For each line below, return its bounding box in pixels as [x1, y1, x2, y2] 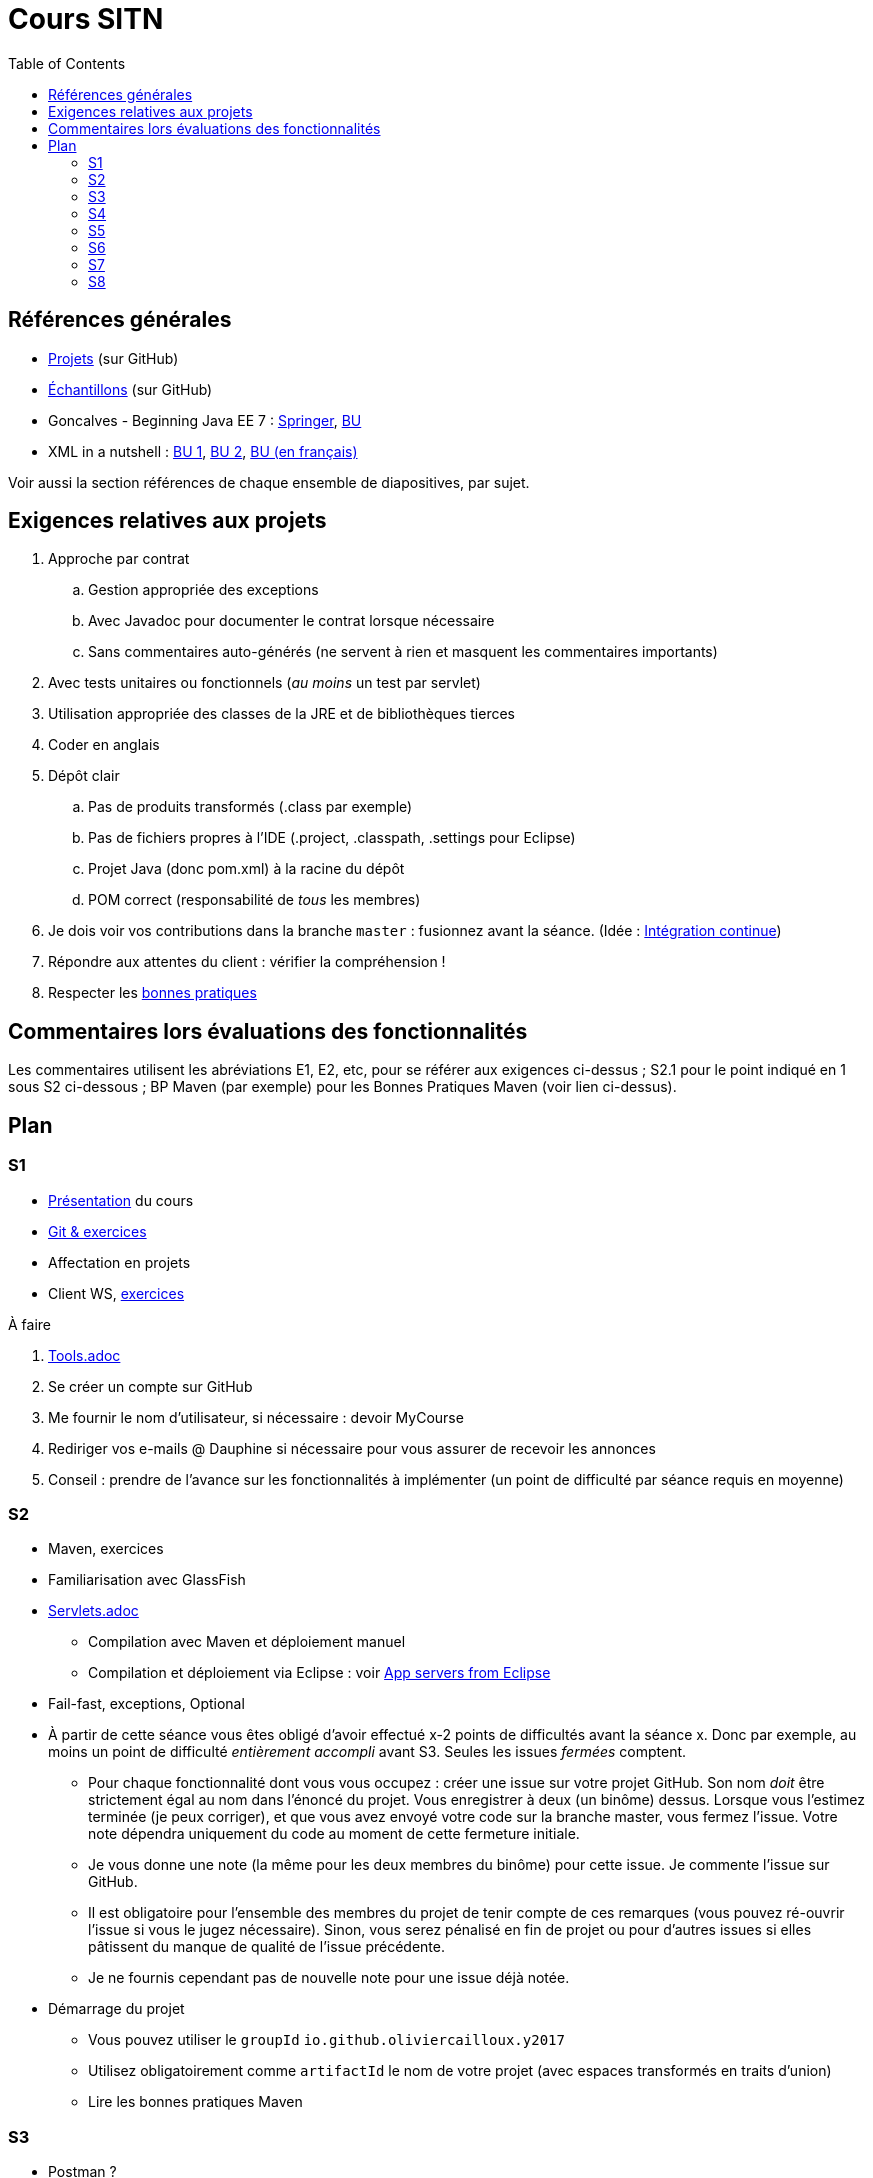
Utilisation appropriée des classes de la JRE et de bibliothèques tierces [48, 705, 516, 723]
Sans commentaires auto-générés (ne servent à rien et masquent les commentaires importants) [88, 643, 718, 661]
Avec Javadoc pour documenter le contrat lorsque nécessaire [88, 612, 495, 630]
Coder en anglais [48, 736, 160, 754]
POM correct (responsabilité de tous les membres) [88, 891, 421, 909]
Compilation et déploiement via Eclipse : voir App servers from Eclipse [88, 1664, 551, 1682]
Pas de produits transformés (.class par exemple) [88, 798, 413, 816]
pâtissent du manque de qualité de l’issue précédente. [88, 1938, 445, 1956]
